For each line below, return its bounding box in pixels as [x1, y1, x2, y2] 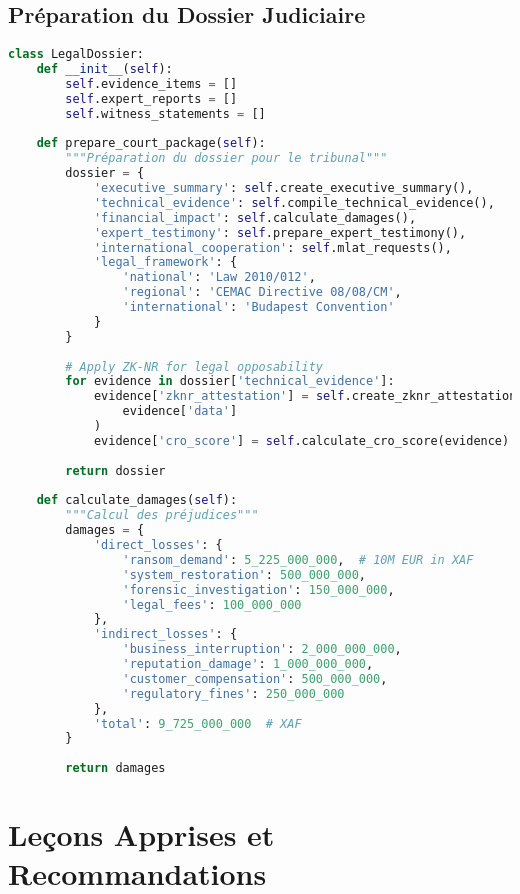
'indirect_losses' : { [93, 627, 238, 642]
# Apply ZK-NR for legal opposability [65, 359, 323, 374]
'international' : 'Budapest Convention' [122, 300, 395, 315]
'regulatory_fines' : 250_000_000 [122, 686, 345, 701]
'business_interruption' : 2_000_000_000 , [122, 642, 402, 657]
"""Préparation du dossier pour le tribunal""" [65, 151, 388, 166]
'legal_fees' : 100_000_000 [122, 597, 302, 612]
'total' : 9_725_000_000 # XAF [93, 716, 302, 731]
